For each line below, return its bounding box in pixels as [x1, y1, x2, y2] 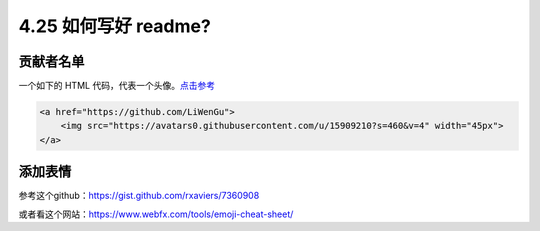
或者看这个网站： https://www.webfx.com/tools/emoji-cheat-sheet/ [18, 208, 294, 220]
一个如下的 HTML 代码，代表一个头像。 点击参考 [18, 80, 215, 92]
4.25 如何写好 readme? [18, 15, 212, 37]
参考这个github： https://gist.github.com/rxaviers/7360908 [18, 190, 260, 202]
